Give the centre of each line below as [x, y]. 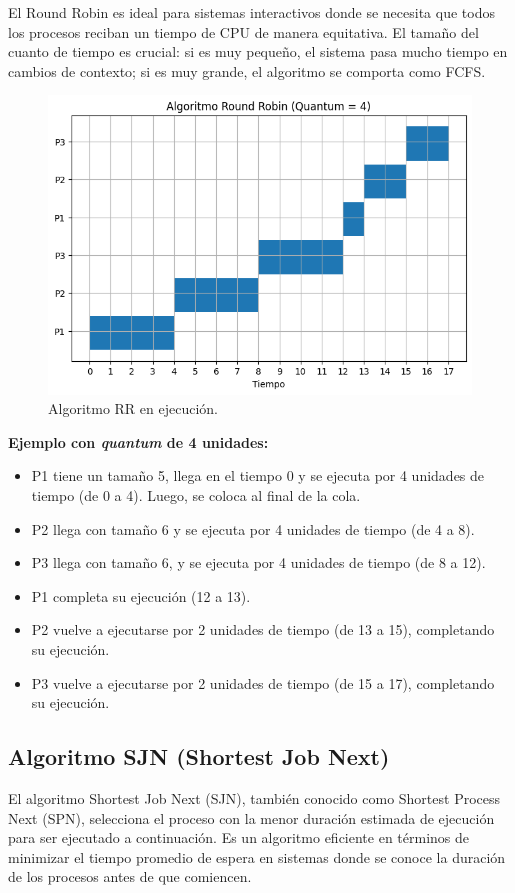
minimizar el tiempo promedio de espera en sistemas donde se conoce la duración [257, 856]
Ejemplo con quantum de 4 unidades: [138, 441]
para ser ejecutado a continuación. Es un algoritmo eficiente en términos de [239, 837]
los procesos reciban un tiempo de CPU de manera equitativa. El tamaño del [243, 31]
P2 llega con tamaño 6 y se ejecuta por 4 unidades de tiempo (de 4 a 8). [253, 528]
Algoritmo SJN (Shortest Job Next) [199, 756]
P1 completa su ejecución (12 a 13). [141, 595]
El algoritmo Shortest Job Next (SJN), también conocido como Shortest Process [254, 797]
